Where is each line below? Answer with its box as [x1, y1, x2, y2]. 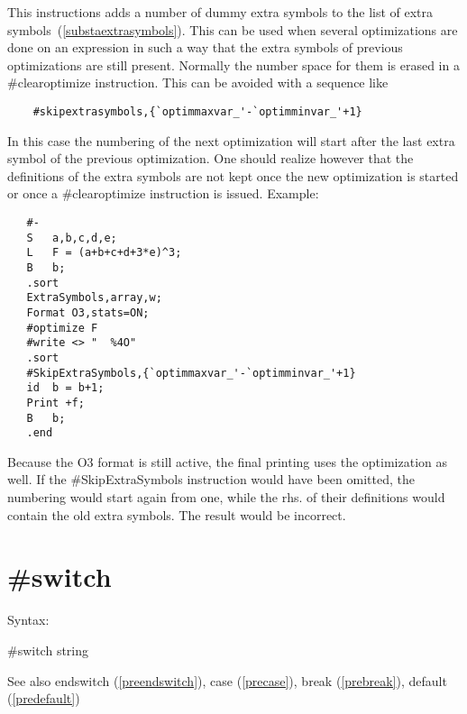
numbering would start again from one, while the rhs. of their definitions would [7, 488, 445, 507]
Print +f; [26, 396, 85, 409]
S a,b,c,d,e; [26, 231, 117, 244]
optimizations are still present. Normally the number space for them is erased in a [7, 55, 460, 74]
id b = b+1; [26, 381, 105, 395]
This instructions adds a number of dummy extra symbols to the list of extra [7, 3, 434, 21]
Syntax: [7, 610, 50, 629]
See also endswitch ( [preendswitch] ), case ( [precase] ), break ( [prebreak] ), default [7, 671, 447, 690]
